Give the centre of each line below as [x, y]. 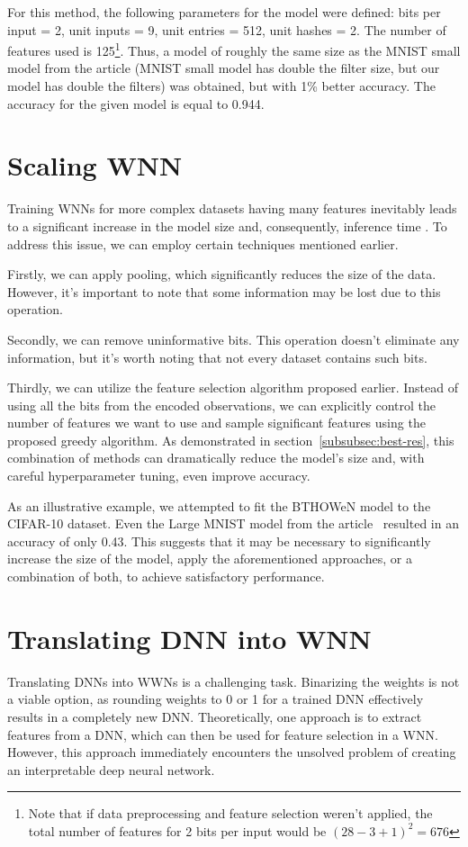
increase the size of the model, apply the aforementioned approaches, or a [210, 559]
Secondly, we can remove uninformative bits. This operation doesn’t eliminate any [234, 339]
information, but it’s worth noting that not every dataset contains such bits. [217, 357]
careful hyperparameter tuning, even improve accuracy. [159, 476]
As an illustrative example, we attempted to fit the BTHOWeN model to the [219, 505]
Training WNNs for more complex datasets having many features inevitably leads [232, 208]
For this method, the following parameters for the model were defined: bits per [224, 12]
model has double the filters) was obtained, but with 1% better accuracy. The [221, 86]
